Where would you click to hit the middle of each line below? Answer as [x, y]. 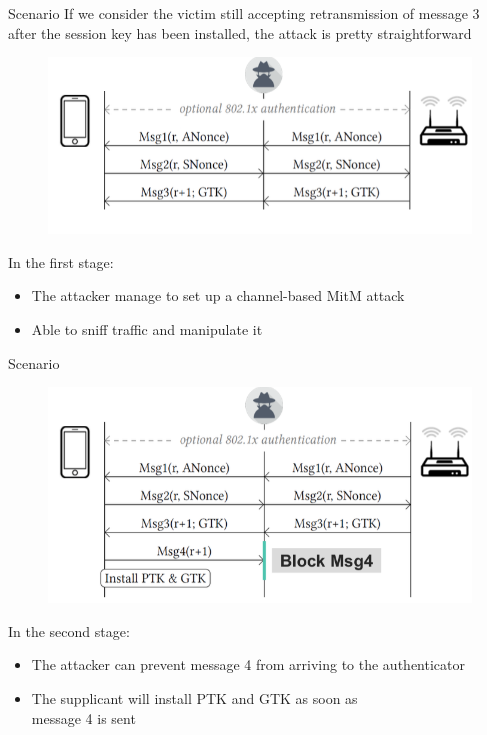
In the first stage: [61, 261]
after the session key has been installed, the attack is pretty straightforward [240, 32]
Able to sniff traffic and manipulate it [147, 329]
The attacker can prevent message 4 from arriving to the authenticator [248, 664]
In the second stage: [69, 630]
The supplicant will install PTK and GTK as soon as [194, 697]
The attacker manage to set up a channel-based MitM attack [218, 295]
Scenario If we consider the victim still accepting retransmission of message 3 [244, 13]
